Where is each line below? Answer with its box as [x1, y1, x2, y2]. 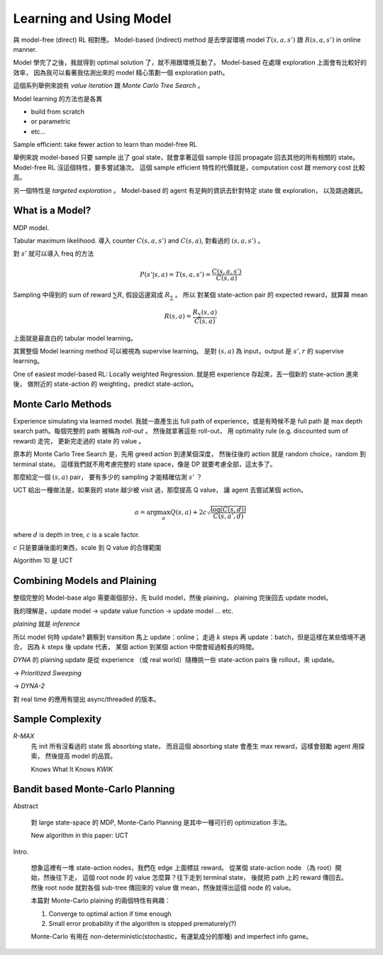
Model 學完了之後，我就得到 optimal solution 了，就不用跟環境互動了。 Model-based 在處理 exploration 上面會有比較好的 [13, 58, 367, 67]
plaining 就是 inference [13, 619, 81, 628]
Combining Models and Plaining [13, 575, 157, 587]
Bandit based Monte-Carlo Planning [13, 783, 175, 795]
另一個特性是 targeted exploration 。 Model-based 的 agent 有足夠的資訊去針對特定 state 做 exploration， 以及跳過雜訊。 [13, 186, 367, 194]
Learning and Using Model [13, 11, 172, 26]
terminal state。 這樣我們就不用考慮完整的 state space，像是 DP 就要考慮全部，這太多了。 [13, 460, 277, 468]
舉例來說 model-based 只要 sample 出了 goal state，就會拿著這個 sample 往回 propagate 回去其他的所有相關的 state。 [13, 153, 360, 162]
